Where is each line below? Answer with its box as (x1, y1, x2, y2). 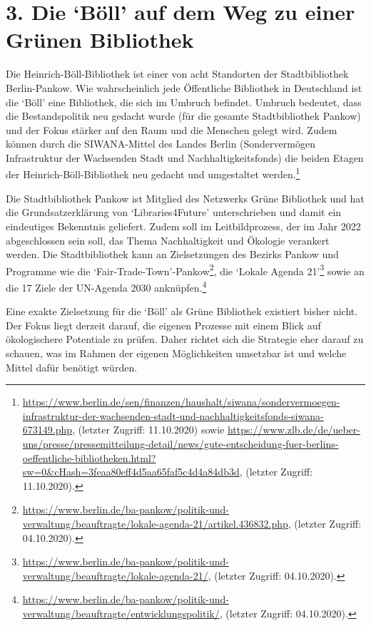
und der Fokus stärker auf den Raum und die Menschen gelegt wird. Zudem (6, 122, 337, 137)
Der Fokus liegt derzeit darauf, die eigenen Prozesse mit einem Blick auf (6, 317, 321, 332)
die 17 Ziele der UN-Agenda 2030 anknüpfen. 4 (6, 277, 207, 294)
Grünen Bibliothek (6, 25, 194, 54)
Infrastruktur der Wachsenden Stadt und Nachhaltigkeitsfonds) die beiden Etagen (6, 150, 364, 165)
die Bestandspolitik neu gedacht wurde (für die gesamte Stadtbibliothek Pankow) (6, 108, 361, 123)
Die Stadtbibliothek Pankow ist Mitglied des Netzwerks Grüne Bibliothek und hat (6, 190, 365, 205)
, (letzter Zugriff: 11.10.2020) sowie (72, 422, 225, 437)
